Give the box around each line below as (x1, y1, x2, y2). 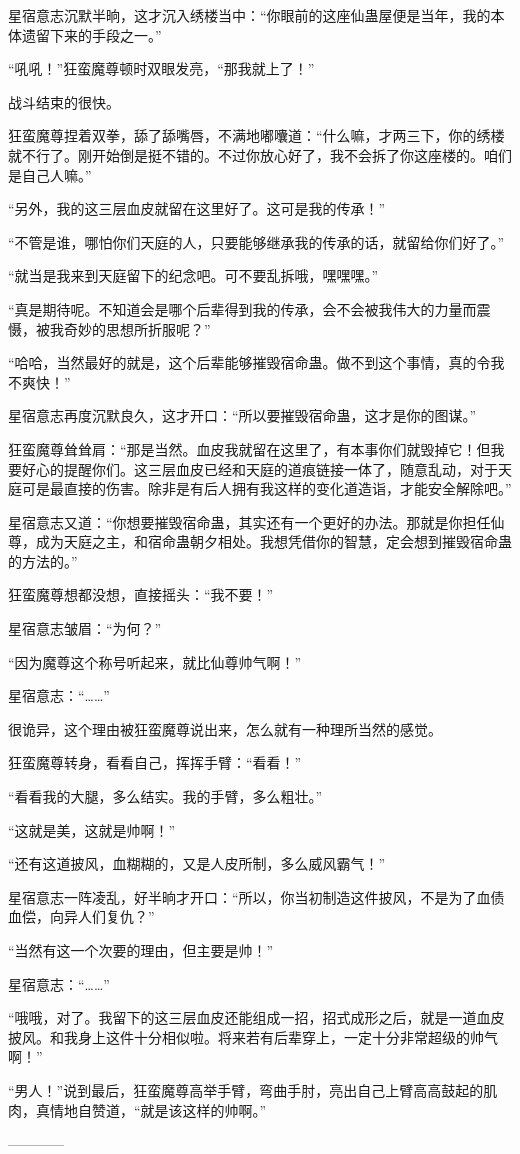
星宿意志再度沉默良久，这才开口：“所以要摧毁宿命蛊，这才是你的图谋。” (8, 405, 477, 426)
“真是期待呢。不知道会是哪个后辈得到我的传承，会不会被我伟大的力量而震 (8, 298, 491, 319)
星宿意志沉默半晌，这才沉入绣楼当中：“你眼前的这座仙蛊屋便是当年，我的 (8, 5, 491, 25)
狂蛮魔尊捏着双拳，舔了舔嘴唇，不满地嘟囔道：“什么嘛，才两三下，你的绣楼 (8, 125, 505, 146)
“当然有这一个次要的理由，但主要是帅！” (8, 940, 274, 960)
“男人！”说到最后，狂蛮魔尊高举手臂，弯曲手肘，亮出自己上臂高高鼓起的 (8, 1079, 484, 1100)
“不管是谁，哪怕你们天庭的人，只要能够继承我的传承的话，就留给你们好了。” (8, 231, 505, 252)
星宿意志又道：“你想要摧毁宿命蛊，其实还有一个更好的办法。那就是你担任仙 (8, 511, 505, 532)
